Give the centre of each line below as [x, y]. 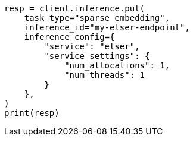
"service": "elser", [92, 46]
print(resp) [32, 113]
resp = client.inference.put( [75, 8]
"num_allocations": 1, [117, 65]
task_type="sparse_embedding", [97, 18]
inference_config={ [69, 37]
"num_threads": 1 [105, 75]
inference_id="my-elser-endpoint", [107, 27]
